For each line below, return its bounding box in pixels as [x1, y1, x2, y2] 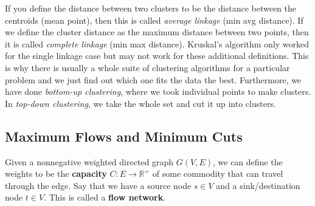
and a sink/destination [216, 179, 300, 191]
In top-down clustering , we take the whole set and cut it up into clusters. [5, 97, 276, 109]
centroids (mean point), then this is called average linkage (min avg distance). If [5, 13, 303, 26]
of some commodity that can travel [152, 167, 283, 180]
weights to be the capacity [5, 167, 107, 180]
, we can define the [212, 155, 283, 168]
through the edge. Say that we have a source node [5, 179, 192, 191]
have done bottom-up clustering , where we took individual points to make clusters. [5, 85, 311, 98]
